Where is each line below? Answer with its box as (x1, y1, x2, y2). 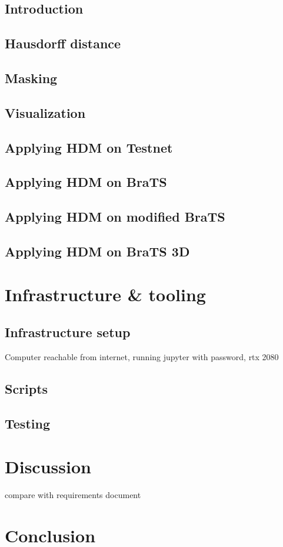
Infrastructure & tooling (5, 282, 206, 307)
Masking (5, 68, 58, 87)
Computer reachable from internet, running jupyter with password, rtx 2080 (5, 350, 279, 363)
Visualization (5, 103, 86, 121)
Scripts (5, 379, 48, 397)
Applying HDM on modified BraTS (5, 207, 225, 226)
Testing (5, 414, 50, 432)
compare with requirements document (5, 489, 141, 501)
